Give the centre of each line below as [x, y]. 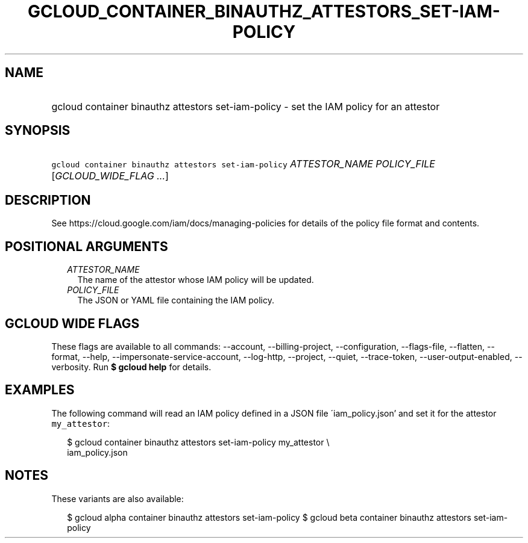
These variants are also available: [118, 498]
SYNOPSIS [38, 131]
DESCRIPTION [48, 200]
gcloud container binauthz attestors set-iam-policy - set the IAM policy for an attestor [246, 106]
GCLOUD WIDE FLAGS [72, 323]
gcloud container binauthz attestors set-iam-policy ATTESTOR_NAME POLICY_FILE [243, 164]
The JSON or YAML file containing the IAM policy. [176, 300]
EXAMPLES [40, 390]
